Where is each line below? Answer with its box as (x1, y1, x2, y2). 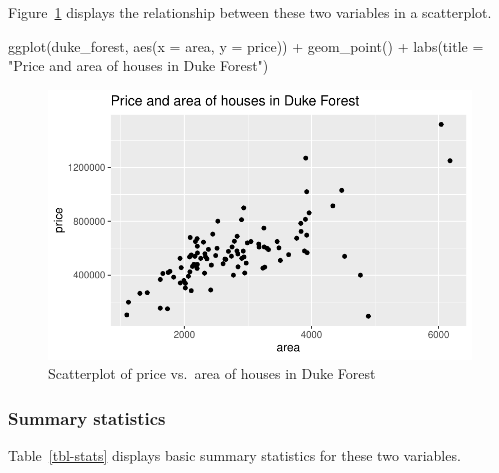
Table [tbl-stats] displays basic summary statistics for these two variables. (8, 445, 461, 465)
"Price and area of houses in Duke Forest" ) (8, 55, 269, 76)
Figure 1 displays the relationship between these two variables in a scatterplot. (8, 2, 492, 22)
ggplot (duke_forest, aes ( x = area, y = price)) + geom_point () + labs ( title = (8, 35, 484, 56)
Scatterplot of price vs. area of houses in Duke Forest (48, 363, 376, 384)
